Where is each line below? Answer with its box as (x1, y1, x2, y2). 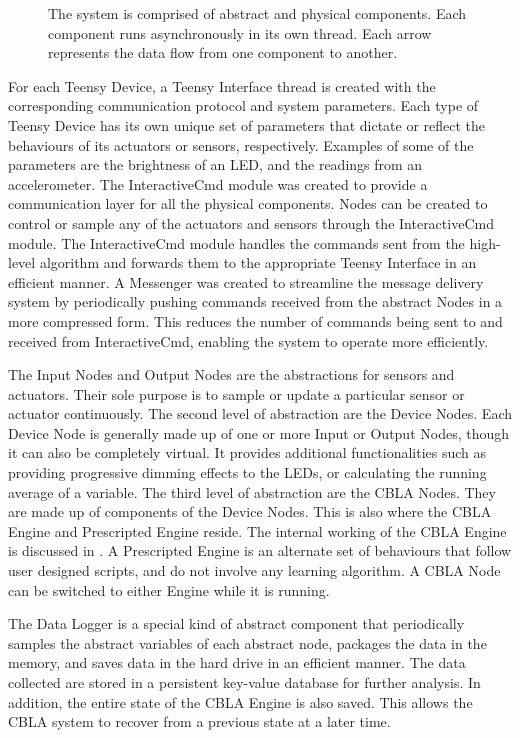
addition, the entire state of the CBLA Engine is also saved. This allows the (8, 691, 473, 712)
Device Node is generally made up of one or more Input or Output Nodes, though (8, 422, 510, 443)
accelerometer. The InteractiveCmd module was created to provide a (8, 173, 428, 194)
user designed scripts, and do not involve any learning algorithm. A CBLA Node (8, 560, 501, 581)
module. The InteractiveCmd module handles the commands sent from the (8, 232, 465, 253)
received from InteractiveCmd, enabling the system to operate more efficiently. (8, 330, 489, 351)
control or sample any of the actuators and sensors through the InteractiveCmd (8, 212, 494, 233)
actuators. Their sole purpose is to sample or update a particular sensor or (8, 383, 465, 404)
